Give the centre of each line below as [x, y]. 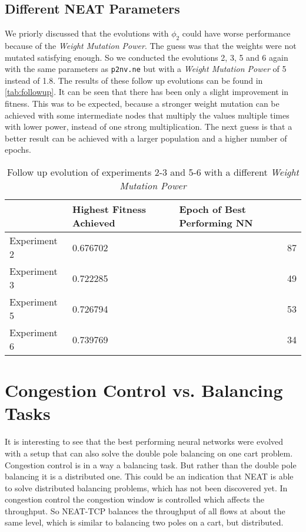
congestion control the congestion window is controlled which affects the [134, 499]
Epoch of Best [212, 209]
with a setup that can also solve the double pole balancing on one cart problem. [149, 453]
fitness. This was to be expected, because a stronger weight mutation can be [142, 104]
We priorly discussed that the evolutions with [87, 33]
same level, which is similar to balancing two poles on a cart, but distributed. [144, 522]
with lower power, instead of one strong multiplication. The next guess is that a [149, 127]
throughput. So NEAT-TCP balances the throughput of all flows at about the [145, 510]
